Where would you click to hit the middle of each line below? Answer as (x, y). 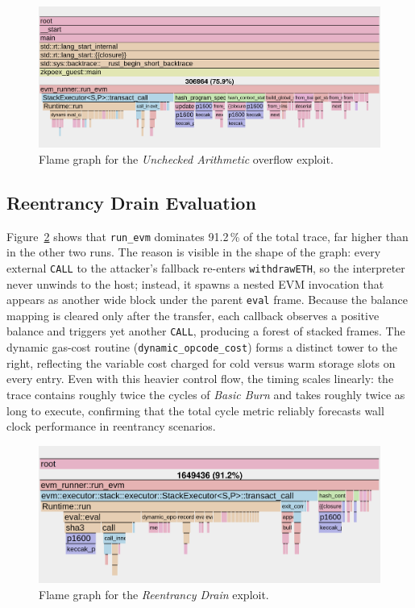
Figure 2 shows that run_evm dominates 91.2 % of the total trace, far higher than (207, 236)
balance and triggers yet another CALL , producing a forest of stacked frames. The (206, 331)
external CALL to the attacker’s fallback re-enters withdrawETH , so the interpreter (206, 267)
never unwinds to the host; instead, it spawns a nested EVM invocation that (195, 283)
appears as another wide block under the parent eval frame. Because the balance (207, 300)
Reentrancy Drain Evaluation (131, 202)
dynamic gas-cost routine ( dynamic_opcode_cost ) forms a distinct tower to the (202, 347)
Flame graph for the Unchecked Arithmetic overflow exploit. (186, 158)
